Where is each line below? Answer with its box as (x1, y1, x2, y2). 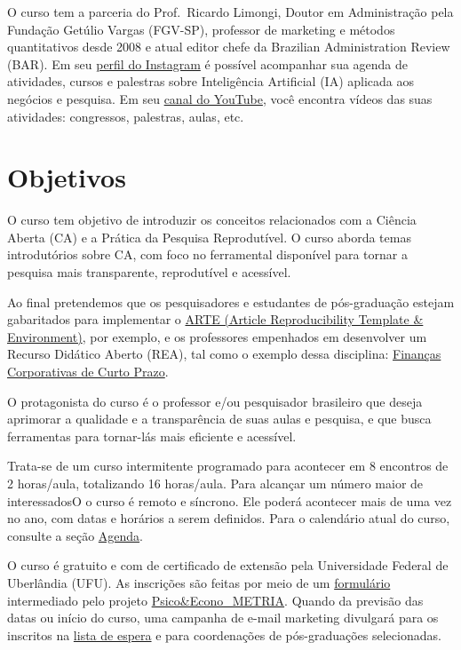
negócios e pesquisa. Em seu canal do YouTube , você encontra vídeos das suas (7, 89, 433, 107)
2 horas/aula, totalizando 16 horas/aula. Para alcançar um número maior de (7, 474, 424, 492)
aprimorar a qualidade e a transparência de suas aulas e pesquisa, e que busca (7, 409, 432, 428)
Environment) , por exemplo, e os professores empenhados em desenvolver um (7, 327, 427, 345)
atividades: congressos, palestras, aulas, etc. (7, 107, 244, 125)
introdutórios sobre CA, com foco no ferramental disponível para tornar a (7, 245, 408, 264)
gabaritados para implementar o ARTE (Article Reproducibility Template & (7, 310, 424, 329)
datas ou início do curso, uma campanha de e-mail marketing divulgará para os (7, 608, 439, 627)
